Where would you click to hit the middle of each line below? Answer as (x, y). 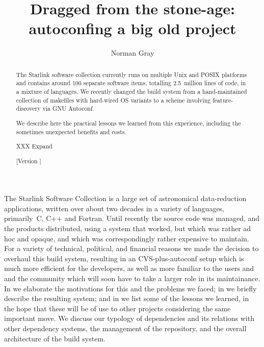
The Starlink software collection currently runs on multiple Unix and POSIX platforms (131, 74)
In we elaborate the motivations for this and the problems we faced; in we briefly (130, 288)
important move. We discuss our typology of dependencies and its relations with (129, 318)
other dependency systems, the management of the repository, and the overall (125, 328)
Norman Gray (133, 53)
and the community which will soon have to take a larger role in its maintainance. (132, 278)
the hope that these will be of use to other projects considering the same (117, 308)
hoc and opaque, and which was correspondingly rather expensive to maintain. (127, 238)
